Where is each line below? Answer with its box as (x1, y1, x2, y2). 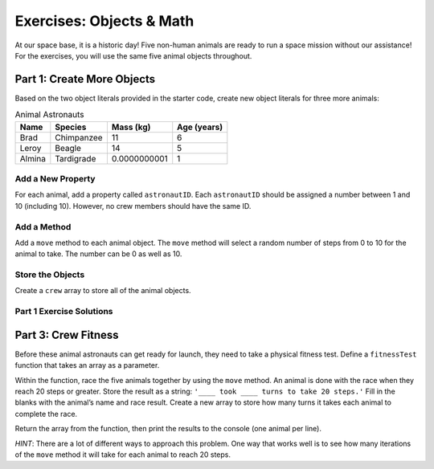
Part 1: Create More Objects (14, 72, 156, 86)
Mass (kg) (111, 121, 151, 133)
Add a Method (14, 221, 72, 232)
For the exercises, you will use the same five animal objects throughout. (14, 51, 252, 60)
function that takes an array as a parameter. (14, 361, 160, 370)
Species (55, 121, 87, 133)
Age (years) (177, 121, 223, 133)
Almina (19, 153, 46, 164)
